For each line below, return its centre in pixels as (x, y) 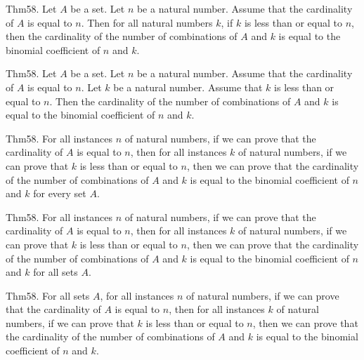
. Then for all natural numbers (147, 22)
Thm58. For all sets (48, 295)
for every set (60, 193)
